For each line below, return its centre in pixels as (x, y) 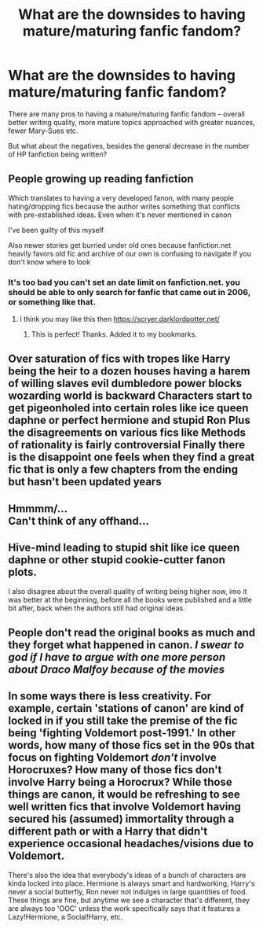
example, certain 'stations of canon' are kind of (126, 708)
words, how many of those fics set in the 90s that (131, 745)
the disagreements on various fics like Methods (127, 433)
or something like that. (52, 302)
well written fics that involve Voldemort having (125, 807)
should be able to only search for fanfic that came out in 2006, (130, 292)
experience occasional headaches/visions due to (131, 844)
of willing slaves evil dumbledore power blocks (125, 383)
